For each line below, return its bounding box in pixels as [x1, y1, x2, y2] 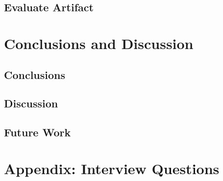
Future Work [4, 125, 71, 140]
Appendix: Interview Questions [4, 158, 220, 178]
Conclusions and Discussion [4, 33, 194, 53]
